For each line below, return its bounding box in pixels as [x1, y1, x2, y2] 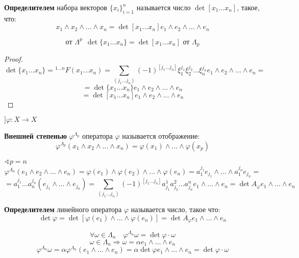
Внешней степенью [4, 131, 67, 141]
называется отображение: [122, 131, 200, 141]
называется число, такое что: [131, 204, 220, 215]
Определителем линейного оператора [4, 204, 122, 215]
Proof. [4, 54, 23, 64]
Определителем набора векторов [4, 2, 107, 12]
